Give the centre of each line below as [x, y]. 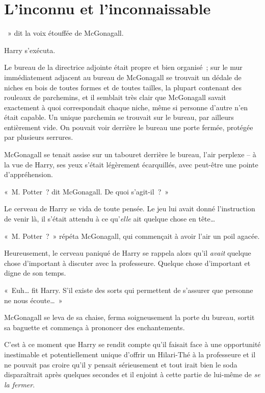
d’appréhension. [29, 174]
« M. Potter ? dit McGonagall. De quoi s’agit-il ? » [87, 191]
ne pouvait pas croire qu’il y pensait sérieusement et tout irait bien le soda [121, 364]
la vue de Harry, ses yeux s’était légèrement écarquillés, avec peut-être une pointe [131, 164]
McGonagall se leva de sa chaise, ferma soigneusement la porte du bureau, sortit [129, 317]
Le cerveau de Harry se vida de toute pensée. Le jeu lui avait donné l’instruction [130, 208]
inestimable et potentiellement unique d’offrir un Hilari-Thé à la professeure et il [130, 354]
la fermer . [20, 384]
